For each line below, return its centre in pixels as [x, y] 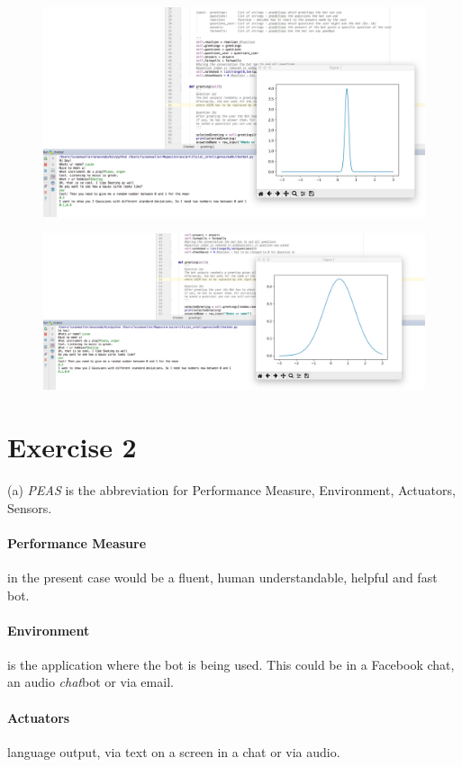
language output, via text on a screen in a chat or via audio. [174, 751]
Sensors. [30, 507]
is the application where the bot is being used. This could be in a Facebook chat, [231, 664]
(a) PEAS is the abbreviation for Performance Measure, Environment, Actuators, [231, 489]
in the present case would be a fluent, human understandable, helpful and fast [222, 577]
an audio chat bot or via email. [91, 682]
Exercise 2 [72, 446]
